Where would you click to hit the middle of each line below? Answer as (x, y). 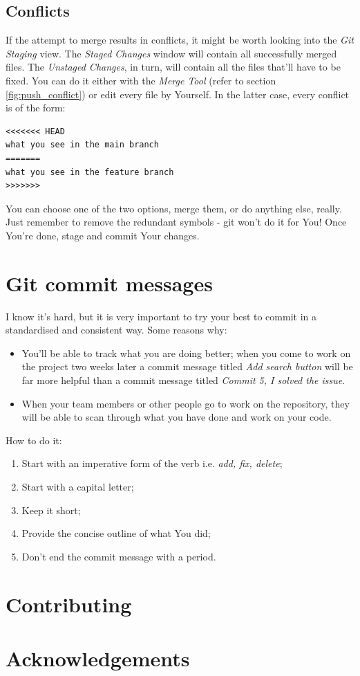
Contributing (69, 604)
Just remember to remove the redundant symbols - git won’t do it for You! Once (176, 222)
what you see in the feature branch (90, 172)
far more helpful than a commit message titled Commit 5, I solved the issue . (183, 380)
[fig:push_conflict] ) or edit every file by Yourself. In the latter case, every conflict (178, 94)
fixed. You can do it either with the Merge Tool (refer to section (141, 80)
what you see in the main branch (82, 145)
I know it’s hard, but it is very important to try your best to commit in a (161, 316)
